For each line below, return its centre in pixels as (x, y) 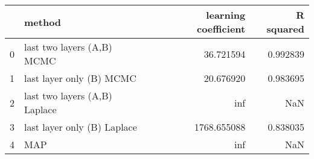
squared (285, 29)
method (43, 22)
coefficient (221, 29)
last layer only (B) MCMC (80, 78)
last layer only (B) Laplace (81, 127)
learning (226, 15)
